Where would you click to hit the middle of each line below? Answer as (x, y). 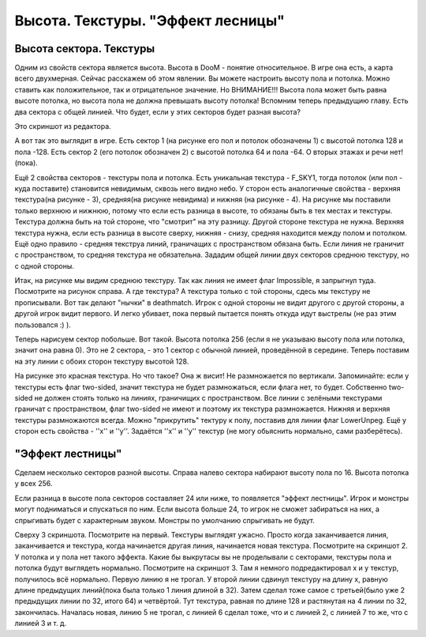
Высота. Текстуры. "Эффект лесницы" (150, 21)
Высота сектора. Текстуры (85, 49)
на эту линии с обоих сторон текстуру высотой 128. (102, 361)
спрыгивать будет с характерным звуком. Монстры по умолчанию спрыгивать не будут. (165, 520)
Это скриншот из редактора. (63, 126)
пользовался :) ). (43, 325)
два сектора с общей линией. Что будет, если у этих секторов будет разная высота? (158, 111)
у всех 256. (34, 484)
